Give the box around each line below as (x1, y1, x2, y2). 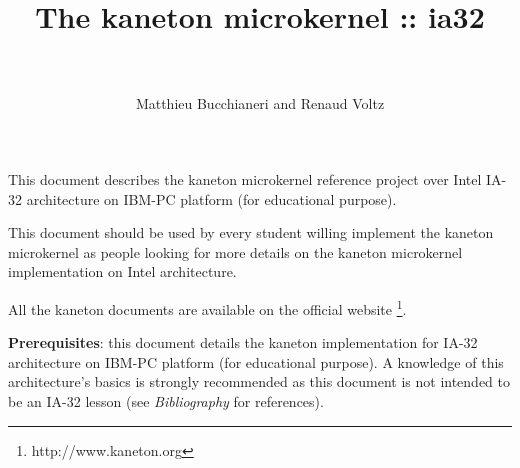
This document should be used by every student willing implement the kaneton (8, 222, 494, 243)
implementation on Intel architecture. (8, 261, 237, 282)
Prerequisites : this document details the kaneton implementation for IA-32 (8, 332, 478, 353)
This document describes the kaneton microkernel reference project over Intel (8, 168, 482, 189)
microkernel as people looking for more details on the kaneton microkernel (8, 241, 463, 262)
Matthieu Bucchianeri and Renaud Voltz (135, 93, 385, 114)
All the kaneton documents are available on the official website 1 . (8, 295, 407, 319)
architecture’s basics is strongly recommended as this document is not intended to (8, 371, 511, 392)
